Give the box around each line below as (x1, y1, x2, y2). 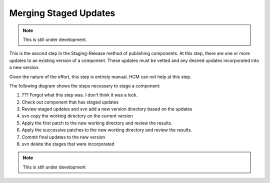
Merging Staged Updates (9, 7, 115, 18)
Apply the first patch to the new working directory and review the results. (21, 120, 172, 126)
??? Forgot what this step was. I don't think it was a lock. (21, 92, 138, 98)
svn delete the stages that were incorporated (21, 141, 114, 147)
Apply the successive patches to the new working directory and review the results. (21, 127, 192, 133)
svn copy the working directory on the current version (21, 113, 133, 119)
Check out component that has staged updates (21, 99, 119, 105)
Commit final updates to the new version (21, 134, 105, 140)
